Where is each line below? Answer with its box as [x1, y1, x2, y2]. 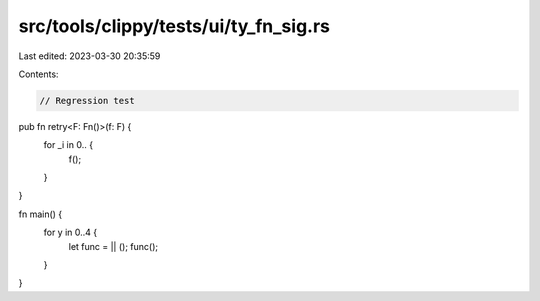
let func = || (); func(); [68, 240, 159, 252]
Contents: [18, 68, 59, 80]
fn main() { [18, 208, 63, 220]
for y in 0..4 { [43, 226, 98, 239]
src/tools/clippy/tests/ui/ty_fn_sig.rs [18, 15, 330, 37]
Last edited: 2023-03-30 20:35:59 [18, 50, 161, 62]
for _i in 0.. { [43, 139, 94, 151]
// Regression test [39, 95, 135, 106]
